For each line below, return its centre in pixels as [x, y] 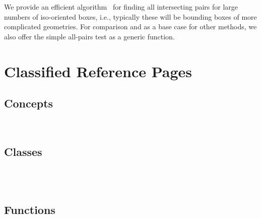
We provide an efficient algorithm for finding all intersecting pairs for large [121, 7]
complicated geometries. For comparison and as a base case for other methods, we [130, 26]
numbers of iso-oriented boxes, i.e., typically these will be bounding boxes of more [130, 16]
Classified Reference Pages [98, 71]
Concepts [29, 103]
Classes [23, 151]
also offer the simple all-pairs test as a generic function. [89, 36]
